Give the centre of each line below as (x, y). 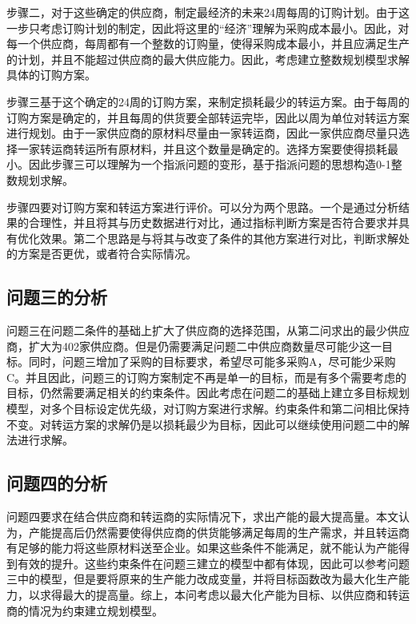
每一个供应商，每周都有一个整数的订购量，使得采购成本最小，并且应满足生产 (208, 44)
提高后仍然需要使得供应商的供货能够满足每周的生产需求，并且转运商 (230, 532)
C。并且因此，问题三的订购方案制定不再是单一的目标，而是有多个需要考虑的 (207, 377)
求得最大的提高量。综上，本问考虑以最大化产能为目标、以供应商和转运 (224, 595)
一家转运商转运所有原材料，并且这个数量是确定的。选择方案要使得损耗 (202, 148)
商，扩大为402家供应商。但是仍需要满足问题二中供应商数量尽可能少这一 (194, 346)
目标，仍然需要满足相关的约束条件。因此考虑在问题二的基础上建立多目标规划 (208, 393)
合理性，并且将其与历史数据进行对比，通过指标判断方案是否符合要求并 (213, 223)
